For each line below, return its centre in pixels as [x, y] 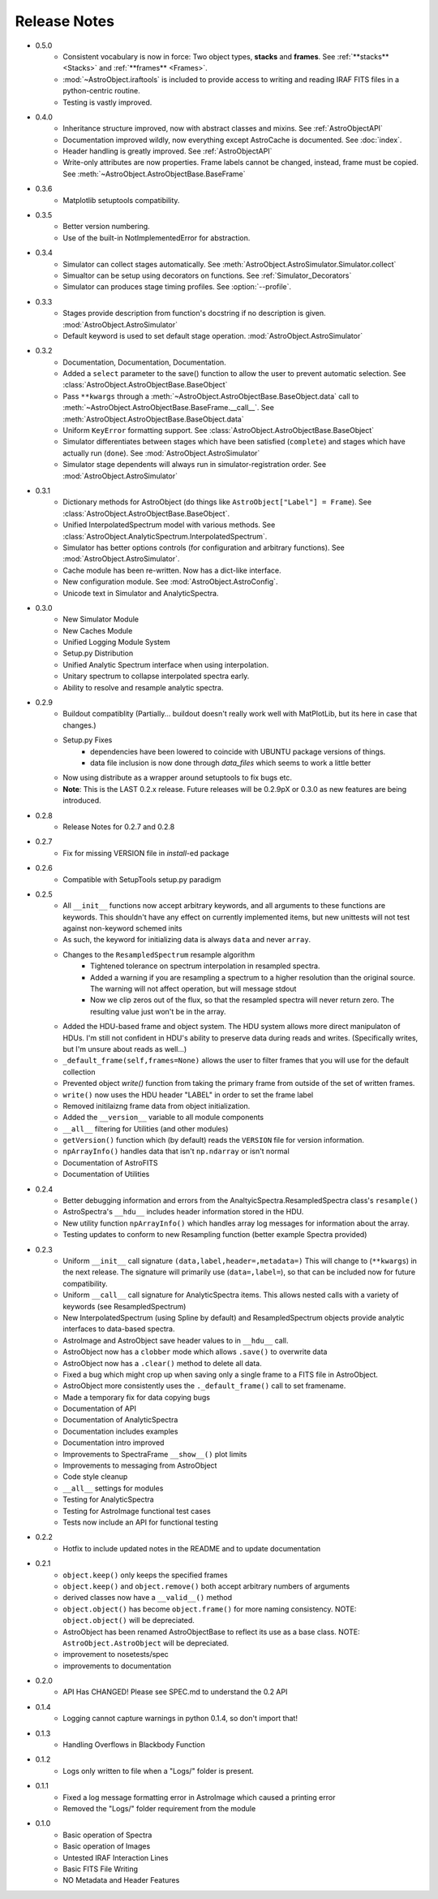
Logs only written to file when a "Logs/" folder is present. [159, 1771]
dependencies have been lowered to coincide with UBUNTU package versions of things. [238, 751]
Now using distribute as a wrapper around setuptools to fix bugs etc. [177, 778]
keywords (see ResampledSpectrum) [125, 1306]
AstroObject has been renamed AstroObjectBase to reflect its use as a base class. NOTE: [211, 1632]
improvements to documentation [117, 1666]
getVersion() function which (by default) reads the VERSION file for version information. [213, 1140]
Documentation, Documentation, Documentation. [144, 362]
